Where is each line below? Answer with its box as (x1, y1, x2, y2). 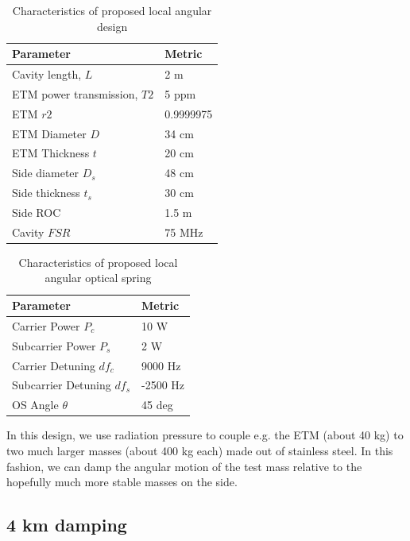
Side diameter (12, 164, 79, 181)
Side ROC (12, 203, 61, 220)
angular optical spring (44, 269, 152, 286)
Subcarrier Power (12, 337, 96, 354)
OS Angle (12, 396, 59, 413)
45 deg (141, 396, 173, 413)
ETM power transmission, (12, 85, 138, 102)
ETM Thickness (12, 145, 90, 161)
